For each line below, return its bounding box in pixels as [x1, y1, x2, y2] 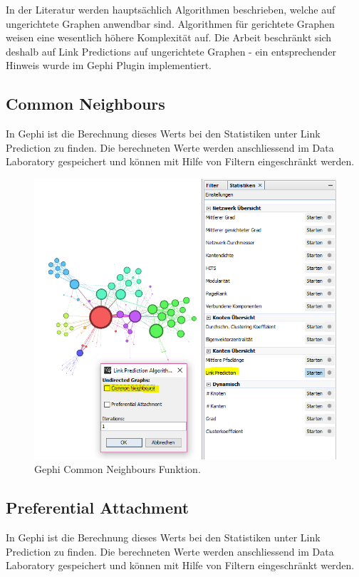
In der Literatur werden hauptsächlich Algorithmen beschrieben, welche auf [6, 2, 335, 16]
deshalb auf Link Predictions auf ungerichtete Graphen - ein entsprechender [6, 43, 337, 58]
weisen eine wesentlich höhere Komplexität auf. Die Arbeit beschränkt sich [6, 30, 332, 45]
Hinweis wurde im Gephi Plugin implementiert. [6, 58, 212, 73]
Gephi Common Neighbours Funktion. [34, 462, 201, 477]
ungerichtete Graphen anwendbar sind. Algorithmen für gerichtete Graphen [6, 16, 335, 31]
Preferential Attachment [6, 497, 189, 519]
